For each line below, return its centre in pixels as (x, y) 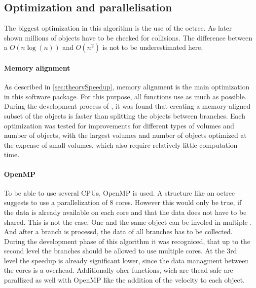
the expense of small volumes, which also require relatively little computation (121, 144)
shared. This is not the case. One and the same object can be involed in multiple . (128, 222)
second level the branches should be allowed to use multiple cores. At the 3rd (121, 251)
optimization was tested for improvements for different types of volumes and (119, 125)
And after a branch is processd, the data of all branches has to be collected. (118, 231)
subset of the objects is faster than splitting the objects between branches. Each (125, 115)
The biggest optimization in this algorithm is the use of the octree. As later (118, 28)
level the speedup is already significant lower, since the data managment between (127, 260)
